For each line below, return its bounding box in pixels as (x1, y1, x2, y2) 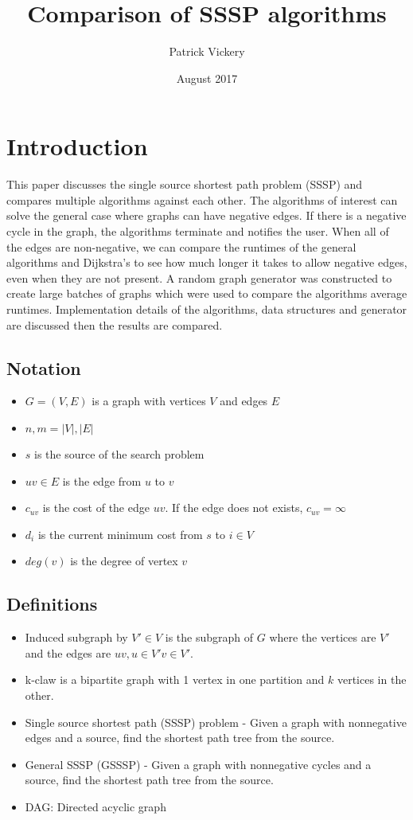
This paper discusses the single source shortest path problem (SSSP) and (6, 176, 363, 193)
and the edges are (25, 644, 111, 661)
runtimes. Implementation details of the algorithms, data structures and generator (6, 301, 407, 317)
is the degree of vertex (70, 553, 178, 569)
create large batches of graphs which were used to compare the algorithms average (6, 285, 407, 302)
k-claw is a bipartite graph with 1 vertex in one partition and (25, 671, 325, 688)
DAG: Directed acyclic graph (25, 798, 166, 814)
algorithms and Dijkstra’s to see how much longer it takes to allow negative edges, (6, 254, 407, 271)
